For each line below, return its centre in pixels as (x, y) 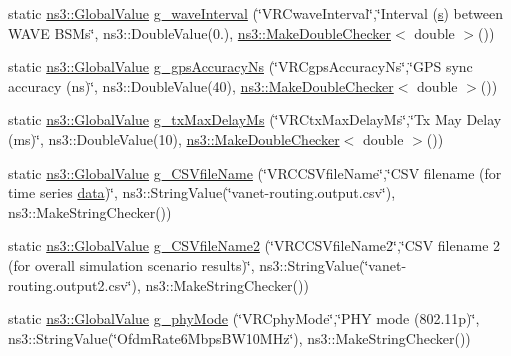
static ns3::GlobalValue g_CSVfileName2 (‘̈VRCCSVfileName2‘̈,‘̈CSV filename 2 (254, 245)
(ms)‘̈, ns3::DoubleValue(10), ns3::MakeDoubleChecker (174, 138)
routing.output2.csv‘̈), (74, 284)
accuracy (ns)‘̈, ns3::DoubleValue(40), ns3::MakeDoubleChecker (201, 85)
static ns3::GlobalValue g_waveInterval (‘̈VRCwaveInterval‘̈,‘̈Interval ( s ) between (255, 13)
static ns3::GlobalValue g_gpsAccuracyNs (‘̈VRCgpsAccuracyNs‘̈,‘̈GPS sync (240, 66)
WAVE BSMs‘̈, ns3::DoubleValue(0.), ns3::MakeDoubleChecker (199, 32)
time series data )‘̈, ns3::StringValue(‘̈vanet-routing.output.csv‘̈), (202, 192)
